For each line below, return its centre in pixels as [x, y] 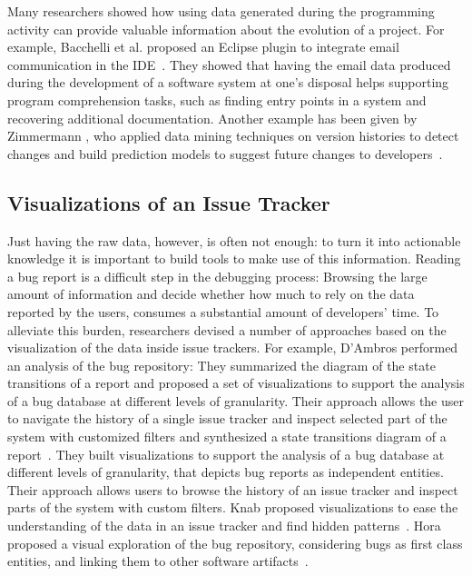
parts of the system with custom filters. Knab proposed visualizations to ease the [233, 507]
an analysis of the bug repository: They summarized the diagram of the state [221, 365]
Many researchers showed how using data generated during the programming [221, 11]
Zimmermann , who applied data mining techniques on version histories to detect [233, 136]
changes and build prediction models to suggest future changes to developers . [225, 153]
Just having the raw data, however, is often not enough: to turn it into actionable [234, 240]
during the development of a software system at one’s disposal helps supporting [228, 82]
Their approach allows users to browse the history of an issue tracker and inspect [233, 489]
